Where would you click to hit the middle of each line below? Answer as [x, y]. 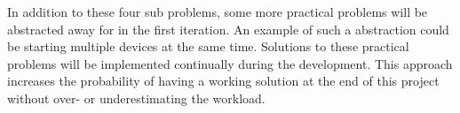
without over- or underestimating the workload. [136, 98]
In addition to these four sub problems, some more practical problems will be [218, 11]
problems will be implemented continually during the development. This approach [230, 63]
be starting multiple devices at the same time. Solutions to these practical [208, 46]
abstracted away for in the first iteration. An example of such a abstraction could [228, 29]
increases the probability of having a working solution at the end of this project [223, 81]
